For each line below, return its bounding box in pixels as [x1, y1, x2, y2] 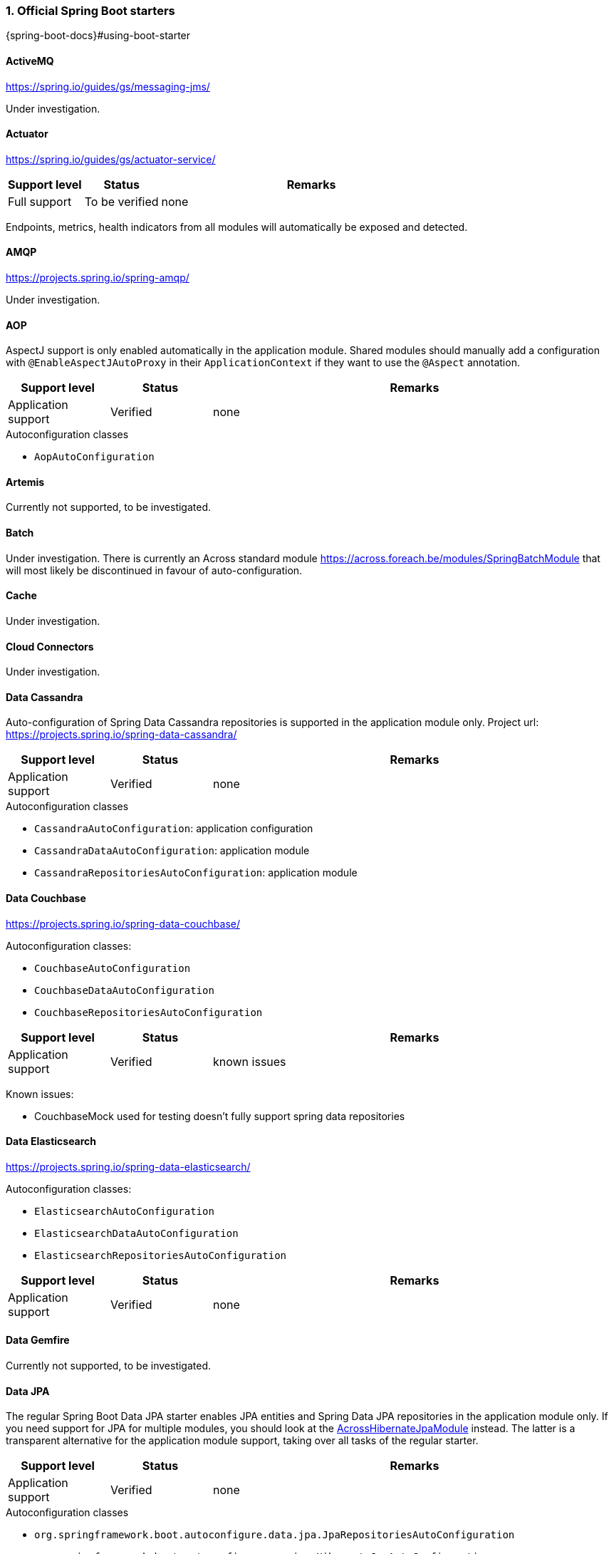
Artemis [6, 475, 45, 488]
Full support [8, 194, 72, 209]
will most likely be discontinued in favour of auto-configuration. [6, 564, 303, 576]
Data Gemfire [6, 1334, 70, 1347]
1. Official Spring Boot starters [6, 4, 175, 18]
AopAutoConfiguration [34, 451, 155, 463]
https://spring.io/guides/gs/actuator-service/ [6, 152, 216, 165]
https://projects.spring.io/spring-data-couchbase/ [6, 917, 240, 930]
